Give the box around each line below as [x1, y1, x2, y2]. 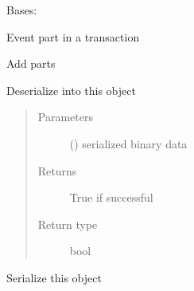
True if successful [69, 189, 153, 206]
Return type [37, 215, 98, 232]
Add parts [6, 55, 56, 72]
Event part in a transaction [6, 28, 140, 45]
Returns [37, 162, 77, 179]
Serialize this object [6, 269, 102, 285]
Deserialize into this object [6, 81, 136, 98]
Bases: [6, 2, 37, 18]
